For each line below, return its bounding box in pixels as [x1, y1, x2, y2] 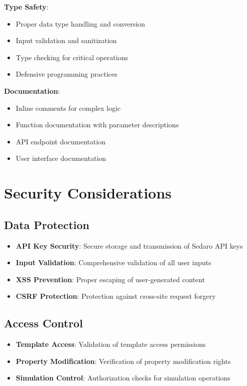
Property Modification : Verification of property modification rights [15, 355, 231, 366]
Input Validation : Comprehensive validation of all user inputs [15, 257, 211, 268]
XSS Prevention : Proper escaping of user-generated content [15, 274, 205, 284]
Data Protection [4, 217, 89, 232]
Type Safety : [4, 2, 48, 12]
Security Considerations [4, 182, 172, 203]
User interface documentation [15, 153, 106, 163]
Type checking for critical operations [15, 52, 128, 62]
